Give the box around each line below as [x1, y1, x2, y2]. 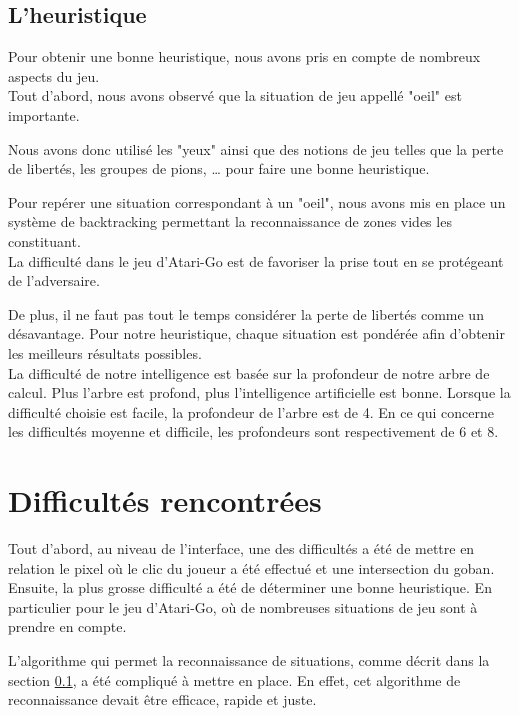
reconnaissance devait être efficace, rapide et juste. [8, 689, 317, 710]
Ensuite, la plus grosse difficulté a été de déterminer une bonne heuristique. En [8, 577, 492, 598]
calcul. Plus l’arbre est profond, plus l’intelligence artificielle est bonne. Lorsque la [8, 382, 511, 403]
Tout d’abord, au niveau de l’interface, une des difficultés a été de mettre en [8, 538, 475, 559]
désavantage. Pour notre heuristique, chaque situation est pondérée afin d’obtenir [8, 323, 505, 344]
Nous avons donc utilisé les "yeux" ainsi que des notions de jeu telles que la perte [8, 138, 504, 159]
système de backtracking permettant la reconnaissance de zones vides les [8, 211, 452, 232]
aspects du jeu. [8, 65, 100, 86]
